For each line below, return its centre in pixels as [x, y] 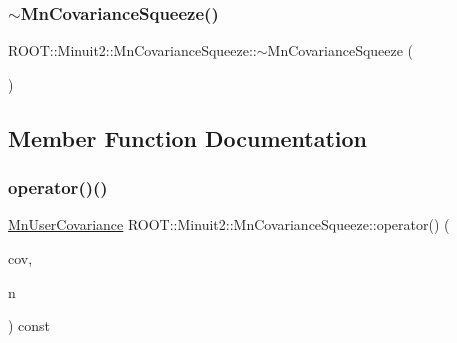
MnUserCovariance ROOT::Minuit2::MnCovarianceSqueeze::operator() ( [229, 224]
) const [29, 325]
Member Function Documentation [188, 137]
